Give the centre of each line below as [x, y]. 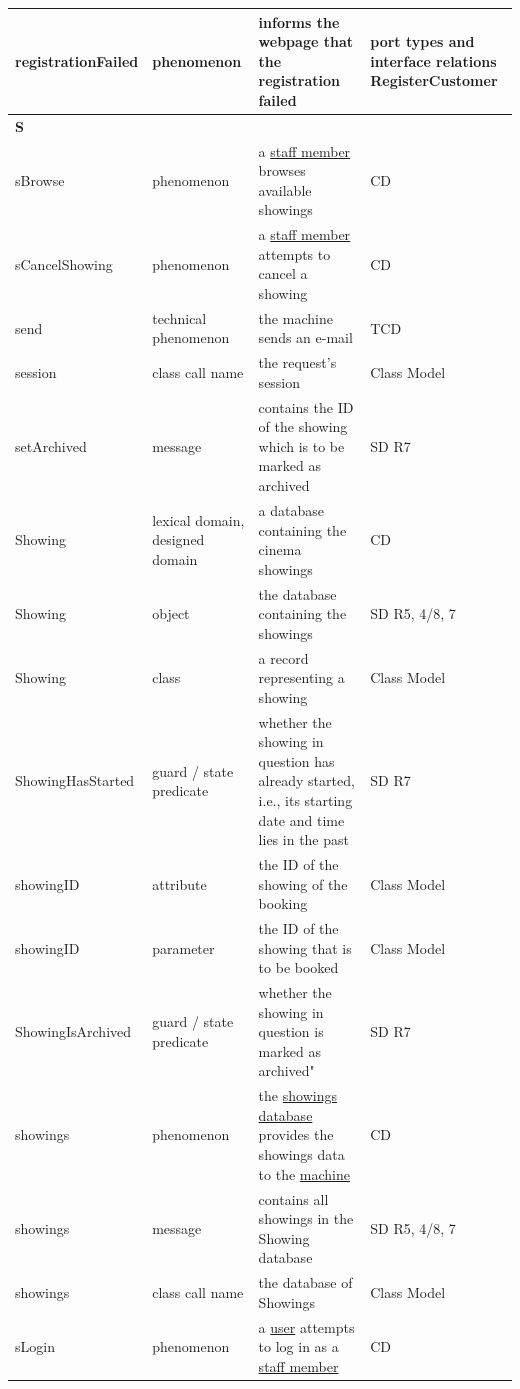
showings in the [306, 1218]
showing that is [305, 947]
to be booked [298, 967]
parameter [183, 947]
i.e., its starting [305, 799]
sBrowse [40, 179]
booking [283, 903]
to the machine [304, 1173]
